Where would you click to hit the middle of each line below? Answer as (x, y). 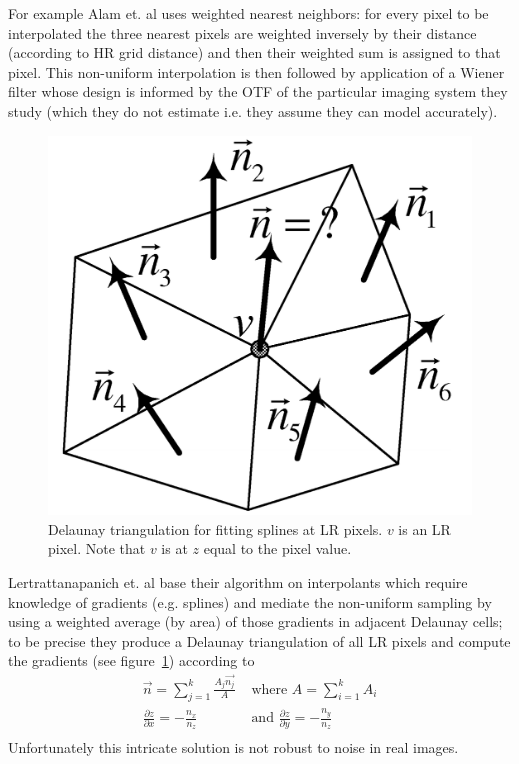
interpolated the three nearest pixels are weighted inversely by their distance (242, 32)
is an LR (424, 528)
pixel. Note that (97, 548)
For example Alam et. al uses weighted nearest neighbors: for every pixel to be (248, 13)
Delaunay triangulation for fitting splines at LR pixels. (215, 528)
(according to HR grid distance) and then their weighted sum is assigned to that (254, 52)
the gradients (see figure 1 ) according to (131, 660)
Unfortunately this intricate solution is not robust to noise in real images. (233, 747)
